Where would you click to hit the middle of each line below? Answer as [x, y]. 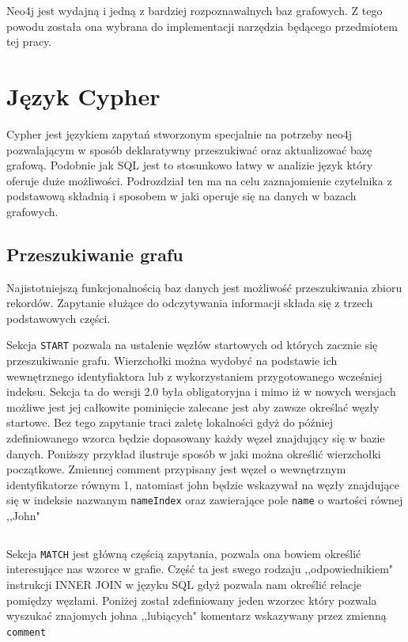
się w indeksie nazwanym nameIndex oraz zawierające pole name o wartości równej [205, 500]
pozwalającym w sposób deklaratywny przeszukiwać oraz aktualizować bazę [189, 149]
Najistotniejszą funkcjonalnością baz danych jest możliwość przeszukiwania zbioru [204, 287]
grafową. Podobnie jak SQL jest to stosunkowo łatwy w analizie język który [190, 165]
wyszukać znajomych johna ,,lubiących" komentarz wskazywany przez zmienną [196, 615]
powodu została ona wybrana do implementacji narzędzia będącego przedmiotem [202, 26]
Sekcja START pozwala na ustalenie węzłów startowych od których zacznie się [192, 345]
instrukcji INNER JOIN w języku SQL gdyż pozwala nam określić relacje [184, 584]
